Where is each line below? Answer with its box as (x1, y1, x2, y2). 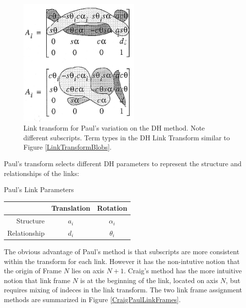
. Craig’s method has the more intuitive (124, 265, 242, 276)
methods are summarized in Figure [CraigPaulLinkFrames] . (4, 294, 181, 305)
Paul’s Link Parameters (4, 184, 74, 195)
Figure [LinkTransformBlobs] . (23, 142, 112, 152)
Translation (51, 203, 91, 213)
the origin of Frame (4, 265, 62, 276)
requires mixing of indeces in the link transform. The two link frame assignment (4, 285, 243, 295)
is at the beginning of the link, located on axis (80, 275, 218, 285)
